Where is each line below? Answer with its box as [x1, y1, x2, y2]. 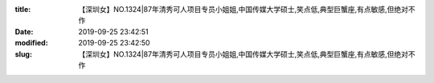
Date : [14, 26, 34, 36]
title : [14, 5, 31, 14]
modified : [14, 38, 48, 48]
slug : [14, 49, 32, 59]
